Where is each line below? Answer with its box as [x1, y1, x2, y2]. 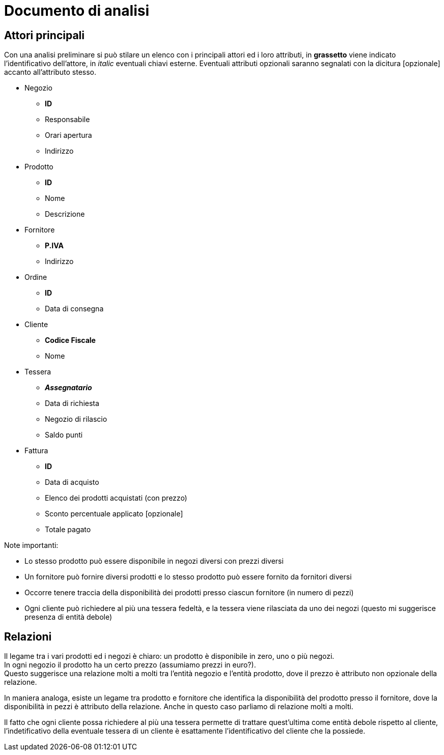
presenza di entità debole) [24, 613, 113, 622]
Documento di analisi [4, 2, 150, 19]
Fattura [24, 446, 48, 455]
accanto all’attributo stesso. [4, 68, 97, 77]
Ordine [24, 273, 47, 282]
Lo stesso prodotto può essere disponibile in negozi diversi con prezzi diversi [24, 557, 284, 566]
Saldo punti [45, 430, 83, 440]
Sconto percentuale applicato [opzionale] [45, 509, 183, 518]
